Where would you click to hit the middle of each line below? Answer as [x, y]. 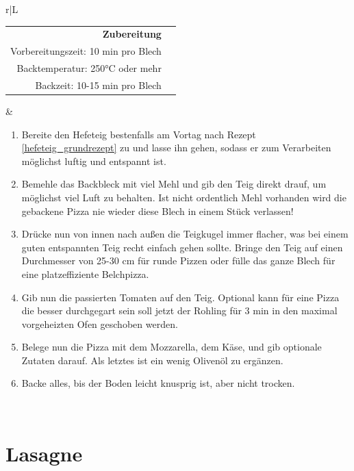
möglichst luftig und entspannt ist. [94, 161]
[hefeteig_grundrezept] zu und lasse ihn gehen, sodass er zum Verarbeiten [176, 148]
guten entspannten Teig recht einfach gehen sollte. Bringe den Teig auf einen [182, 247]
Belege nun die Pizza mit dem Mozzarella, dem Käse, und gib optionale [172, 347]
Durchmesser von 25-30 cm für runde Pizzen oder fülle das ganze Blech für [178, 260]
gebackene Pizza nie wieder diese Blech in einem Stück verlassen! [157, 211]
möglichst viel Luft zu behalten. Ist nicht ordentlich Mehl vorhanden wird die [184, 197]
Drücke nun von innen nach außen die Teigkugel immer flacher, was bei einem [185, 234]
